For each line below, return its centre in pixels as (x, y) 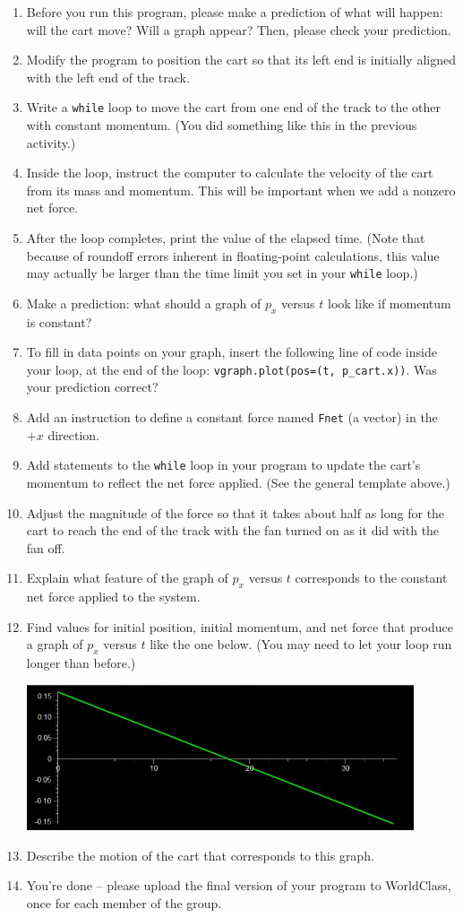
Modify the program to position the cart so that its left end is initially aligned (241, 60)
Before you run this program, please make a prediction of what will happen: (235, 12)
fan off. (46, 547)
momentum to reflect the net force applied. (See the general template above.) (238, 482)
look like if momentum (390, 303)
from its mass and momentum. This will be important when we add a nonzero (241, 190)
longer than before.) (81, 663)
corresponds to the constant (371, 578)
